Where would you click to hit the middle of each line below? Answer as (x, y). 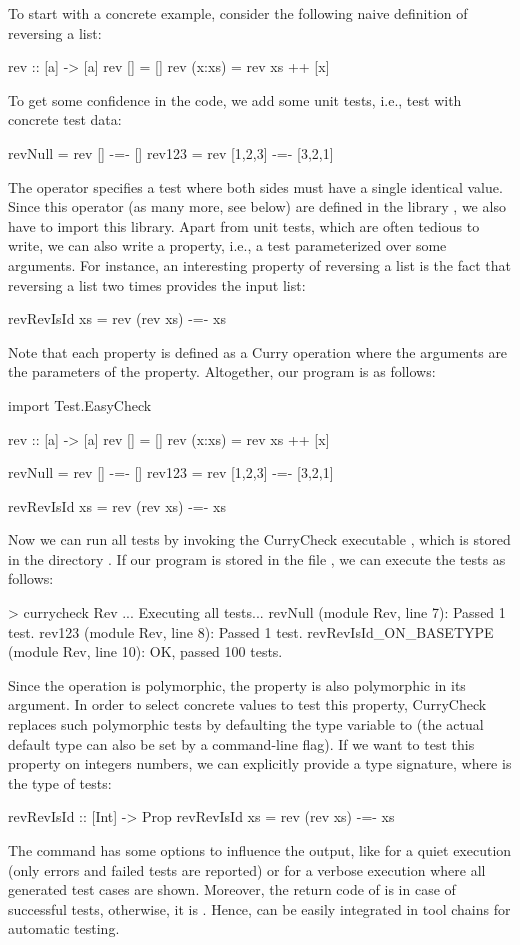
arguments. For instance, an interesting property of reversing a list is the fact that (259, 264)
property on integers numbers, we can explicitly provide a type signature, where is (260, 763)
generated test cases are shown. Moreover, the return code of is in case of (232, 889)
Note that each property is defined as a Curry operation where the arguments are (258, 351)
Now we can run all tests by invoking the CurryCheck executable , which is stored (259, 539)
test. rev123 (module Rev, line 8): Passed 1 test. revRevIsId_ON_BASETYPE (251, 631)
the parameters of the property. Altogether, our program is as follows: (222, 371)
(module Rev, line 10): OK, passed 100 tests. (145, 651)
